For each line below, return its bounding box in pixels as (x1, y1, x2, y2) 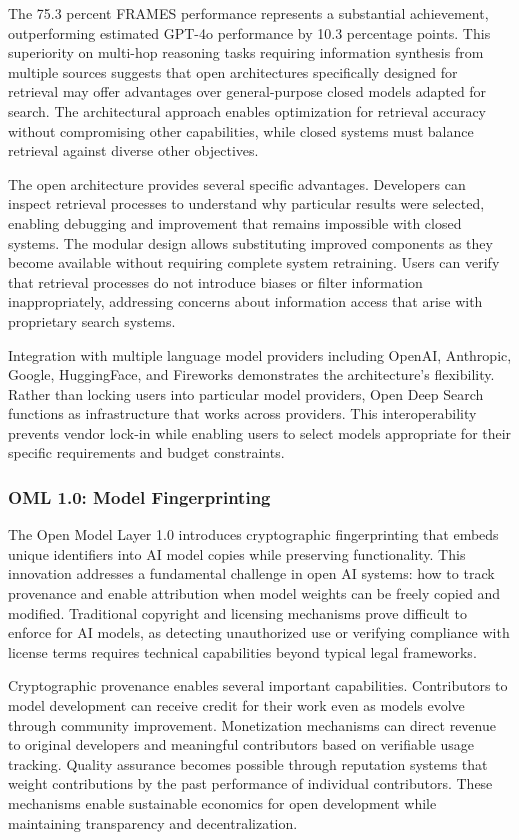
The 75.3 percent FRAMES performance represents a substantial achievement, (8, 3, 489, 23)
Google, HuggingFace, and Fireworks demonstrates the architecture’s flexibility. (8, 364, 495, 385)
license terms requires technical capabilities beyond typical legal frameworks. (8, 641, 477, 662)
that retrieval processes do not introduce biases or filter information (8, 271, 423, 292)
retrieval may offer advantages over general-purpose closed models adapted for (8, 81, 487, 102)
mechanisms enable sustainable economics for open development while (8, 793, 437, 813)
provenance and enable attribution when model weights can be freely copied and (8, 583, 501, 604)
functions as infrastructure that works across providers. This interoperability (8, 403, 477, 424)
